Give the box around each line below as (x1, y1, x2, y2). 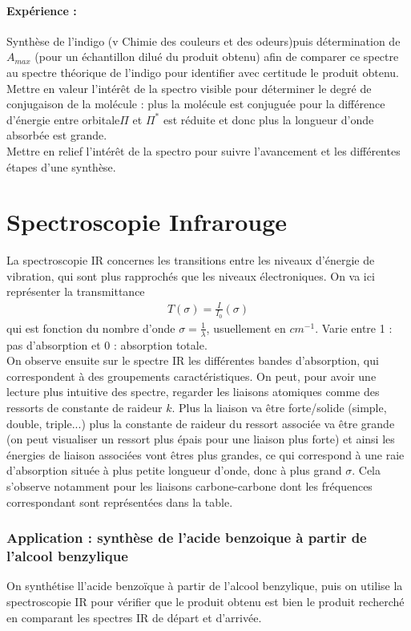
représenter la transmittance (6, 283, 145, 300)
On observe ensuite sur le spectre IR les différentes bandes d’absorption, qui (6, 352, 379, 369)
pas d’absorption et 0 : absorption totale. (6, 336, 208, 353)
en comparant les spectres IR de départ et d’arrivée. (6, 609, 262, 625)
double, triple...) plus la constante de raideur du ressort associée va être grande (6, 415, 395, 431)
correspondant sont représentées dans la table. (6, 493, 233, 510)
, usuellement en (206, 319, 286, 336)
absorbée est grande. (6, 127, 107, 144)
